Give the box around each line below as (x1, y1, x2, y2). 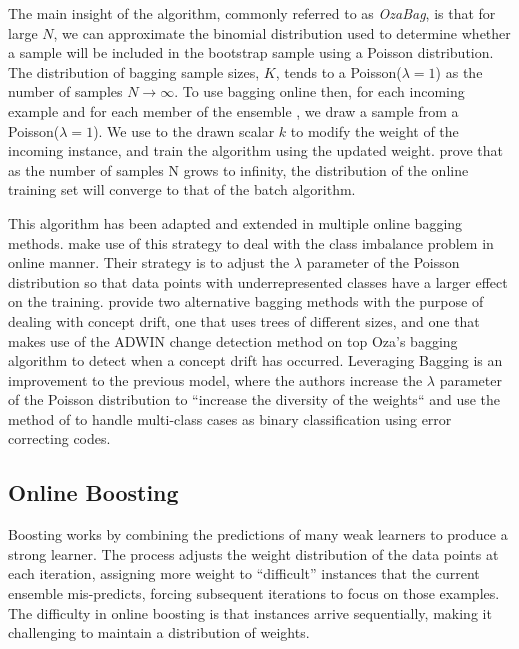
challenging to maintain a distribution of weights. (8, 622, 310, 643)
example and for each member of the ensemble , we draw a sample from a (8, 100, 459, 121)
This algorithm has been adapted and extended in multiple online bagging (8, 212, 463, 233)
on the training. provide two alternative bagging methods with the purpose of (8, 291, 484, 312)
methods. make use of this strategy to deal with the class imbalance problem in (8, 232, 494, 253)
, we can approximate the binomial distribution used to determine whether (53, 22, 511, 43)
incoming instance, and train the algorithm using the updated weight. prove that (8, 140, 503, 161)
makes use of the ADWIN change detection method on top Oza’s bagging (8, 330, 458, 351)
